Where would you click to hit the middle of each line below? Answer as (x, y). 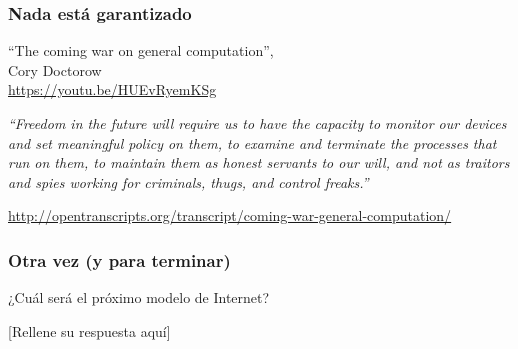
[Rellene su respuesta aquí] (89, 330)
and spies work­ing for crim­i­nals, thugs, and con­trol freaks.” (188, 181)
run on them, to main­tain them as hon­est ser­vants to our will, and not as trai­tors (259, 162)
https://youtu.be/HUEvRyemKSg (112, 89)
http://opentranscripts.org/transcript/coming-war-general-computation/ (230, 215)
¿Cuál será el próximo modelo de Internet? (139, 297)
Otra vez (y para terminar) (119, 259)
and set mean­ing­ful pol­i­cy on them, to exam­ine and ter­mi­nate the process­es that (252, 142)
